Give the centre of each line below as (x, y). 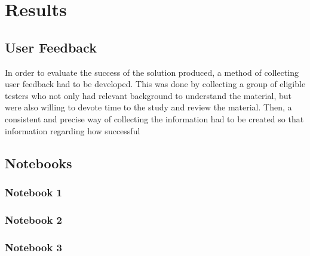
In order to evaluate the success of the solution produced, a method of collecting (152, 72)
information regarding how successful (73, 130)
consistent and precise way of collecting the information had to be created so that (154, 118)
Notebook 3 (33, 247)
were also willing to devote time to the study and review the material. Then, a (148, 107)
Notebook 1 (33, 192)
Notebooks (39, 163)
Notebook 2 (33, 219)
